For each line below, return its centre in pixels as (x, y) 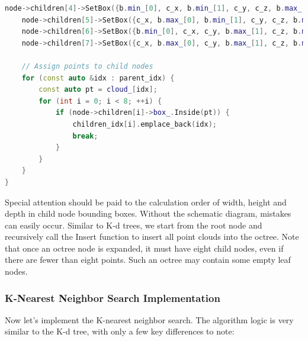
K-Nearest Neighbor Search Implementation (113, 297)
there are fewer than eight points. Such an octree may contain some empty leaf (148, 260)
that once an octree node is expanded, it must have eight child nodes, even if (144, 248)
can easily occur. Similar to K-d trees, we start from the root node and (134, 225)
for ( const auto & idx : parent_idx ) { (98, 78)
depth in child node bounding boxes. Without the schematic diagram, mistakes (148, 213)
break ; (85, 136)
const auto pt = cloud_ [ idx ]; (98, 90)
